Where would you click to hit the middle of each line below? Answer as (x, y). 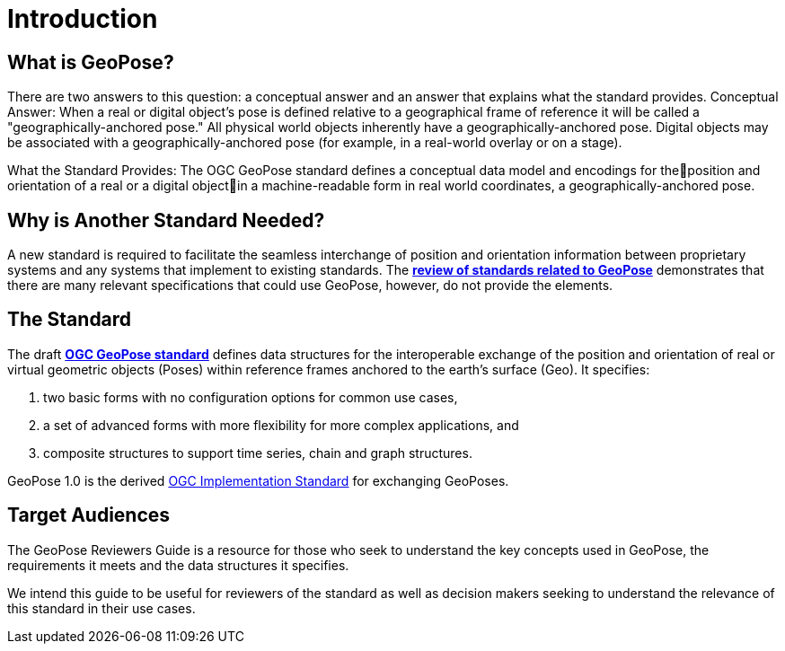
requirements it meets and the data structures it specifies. (178, 565)
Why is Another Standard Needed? (166, 220)
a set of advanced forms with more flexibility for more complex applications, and (281, 425)
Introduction (83, 19)
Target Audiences (89, 515)
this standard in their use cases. (101, 608)
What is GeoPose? (91, 62)
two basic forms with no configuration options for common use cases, (251, 397)
